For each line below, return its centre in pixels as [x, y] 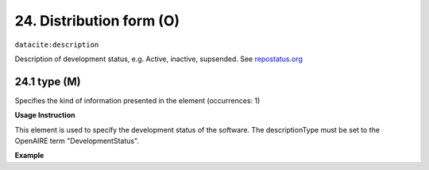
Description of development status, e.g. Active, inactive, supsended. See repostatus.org [159, 59]
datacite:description [57, 44]
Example [29, 156]
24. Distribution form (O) [97, 21]
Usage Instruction [45, 115]
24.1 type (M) [48, 81]
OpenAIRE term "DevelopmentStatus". [77, 141]
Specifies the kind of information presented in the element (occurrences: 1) [137, 100]
